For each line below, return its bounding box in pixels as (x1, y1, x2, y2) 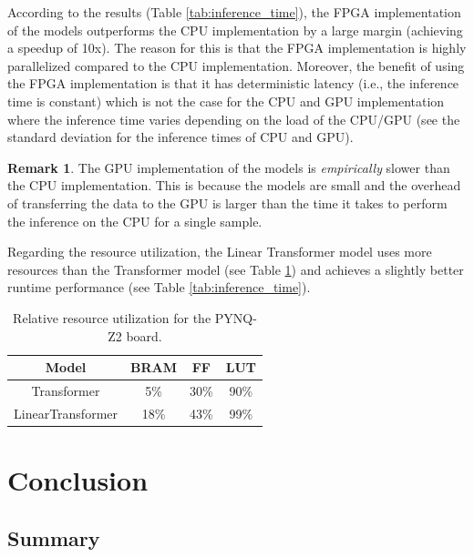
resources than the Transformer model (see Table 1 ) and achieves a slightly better (7, 259, 464, 278)
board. (126, 326, 162, 345)
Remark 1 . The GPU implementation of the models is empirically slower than (7, 157, 450, 177)
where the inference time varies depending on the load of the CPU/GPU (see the (7, 109, 460, 128)
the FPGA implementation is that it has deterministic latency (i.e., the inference (7, 74, 459, 93)
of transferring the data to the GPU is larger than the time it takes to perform (7, 193, 448, 212)
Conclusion (7, 461, 149, 499)
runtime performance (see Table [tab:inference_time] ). (7, 278, 311, 297)
